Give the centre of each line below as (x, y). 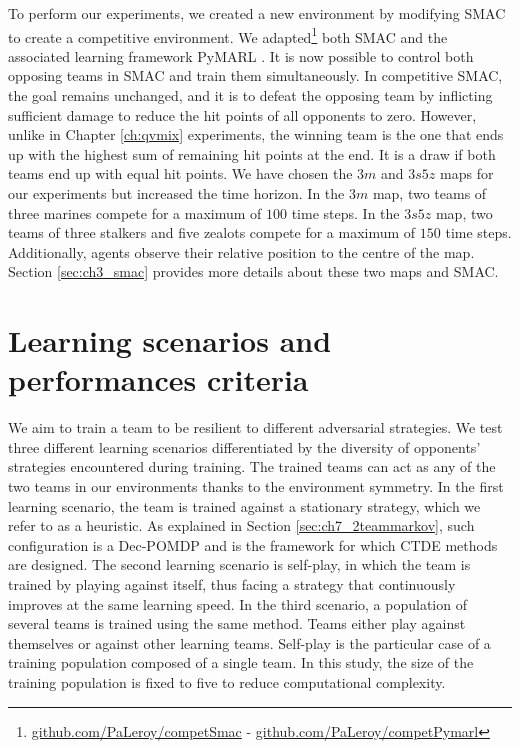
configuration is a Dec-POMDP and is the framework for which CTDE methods (253, 544)
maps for (467, 173)
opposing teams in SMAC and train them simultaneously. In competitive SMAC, (255, 75)
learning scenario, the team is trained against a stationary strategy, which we (244, 505)
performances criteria (158, 379)
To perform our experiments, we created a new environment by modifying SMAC (257, 13)
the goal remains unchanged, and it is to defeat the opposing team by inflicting (250, 95)
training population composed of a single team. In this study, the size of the (241, 662)
